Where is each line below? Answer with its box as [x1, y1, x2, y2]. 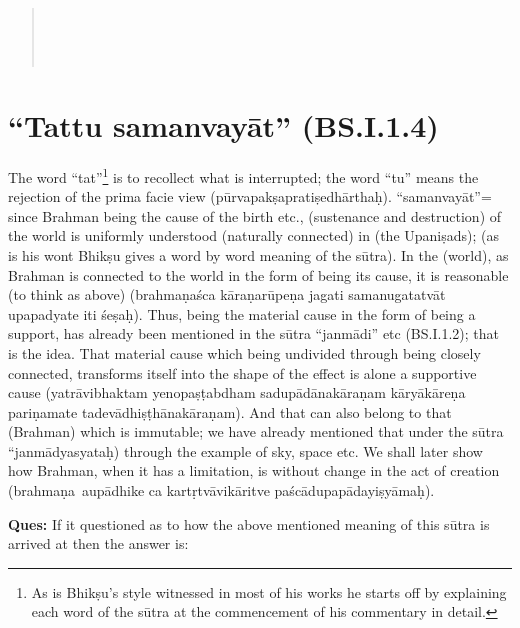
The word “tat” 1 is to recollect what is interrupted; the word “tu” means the [8, 163, 479, 187]
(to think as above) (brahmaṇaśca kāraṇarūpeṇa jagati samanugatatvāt [8, 284, 446, 305]
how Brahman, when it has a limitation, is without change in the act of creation [8, 460, 500, 481]
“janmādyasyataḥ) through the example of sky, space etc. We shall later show [8, 440, 483, 461]
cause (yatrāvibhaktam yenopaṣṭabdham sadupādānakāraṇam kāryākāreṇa [8, 382, 466, 403]
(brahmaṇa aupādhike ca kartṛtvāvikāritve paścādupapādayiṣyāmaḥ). [8, 480, 435, 501]
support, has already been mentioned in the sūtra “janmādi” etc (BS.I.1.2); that [8, 323, 499, 344]
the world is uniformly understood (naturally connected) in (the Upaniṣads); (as [8, 225, 499, 246]
